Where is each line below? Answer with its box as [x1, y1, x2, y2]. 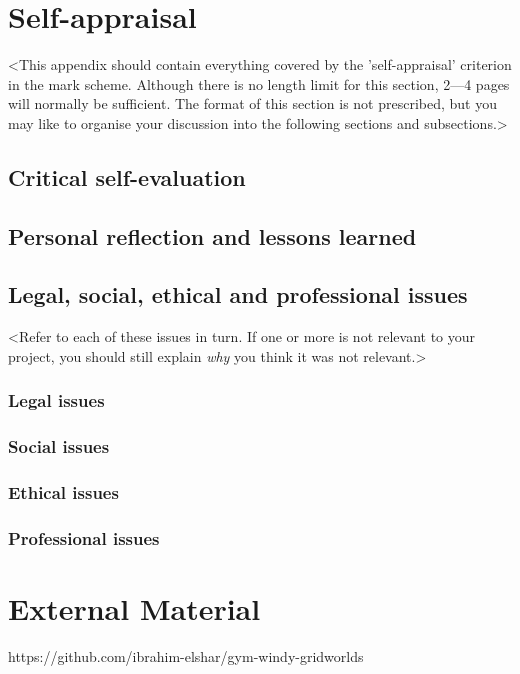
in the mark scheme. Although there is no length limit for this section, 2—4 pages [8, 73, 510, 94]
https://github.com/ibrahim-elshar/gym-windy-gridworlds [8, 645, 364, 666]
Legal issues [8, 388, 105, 413]
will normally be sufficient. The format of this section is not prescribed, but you [8, 93, 497, 114]
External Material [8, 588, 261, 629]
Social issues [8, 434, 110, 459]
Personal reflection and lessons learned [8, 220, 417, 251]
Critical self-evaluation [8, 161, 246, 192]
